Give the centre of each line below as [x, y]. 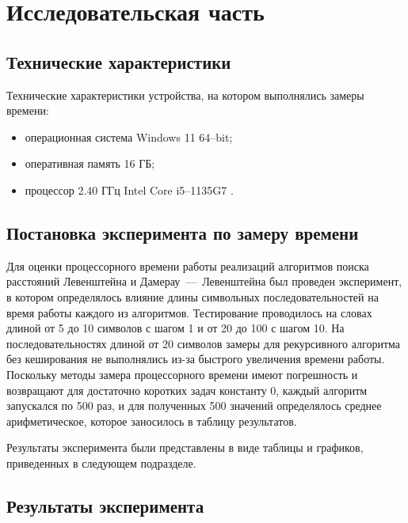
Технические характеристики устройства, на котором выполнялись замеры [185, 95]
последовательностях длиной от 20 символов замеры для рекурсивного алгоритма [204, 343]
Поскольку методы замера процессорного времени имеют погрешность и [182, 374]
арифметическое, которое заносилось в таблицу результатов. [152, 421]
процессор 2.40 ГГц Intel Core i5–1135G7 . [129, 189]
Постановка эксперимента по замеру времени [183, 232]
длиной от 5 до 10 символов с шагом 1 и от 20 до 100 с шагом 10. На [175, 328]
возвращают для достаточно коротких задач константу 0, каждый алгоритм [187, 390]
